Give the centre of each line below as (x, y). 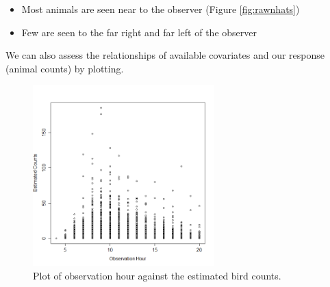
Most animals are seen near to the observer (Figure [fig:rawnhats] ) (161, 9)
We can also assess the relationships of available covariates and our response (165, 55)
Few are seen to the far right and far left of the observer (139, 32)
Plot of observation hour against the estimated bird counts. (157, 275)
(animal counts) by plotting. (65, 68)
